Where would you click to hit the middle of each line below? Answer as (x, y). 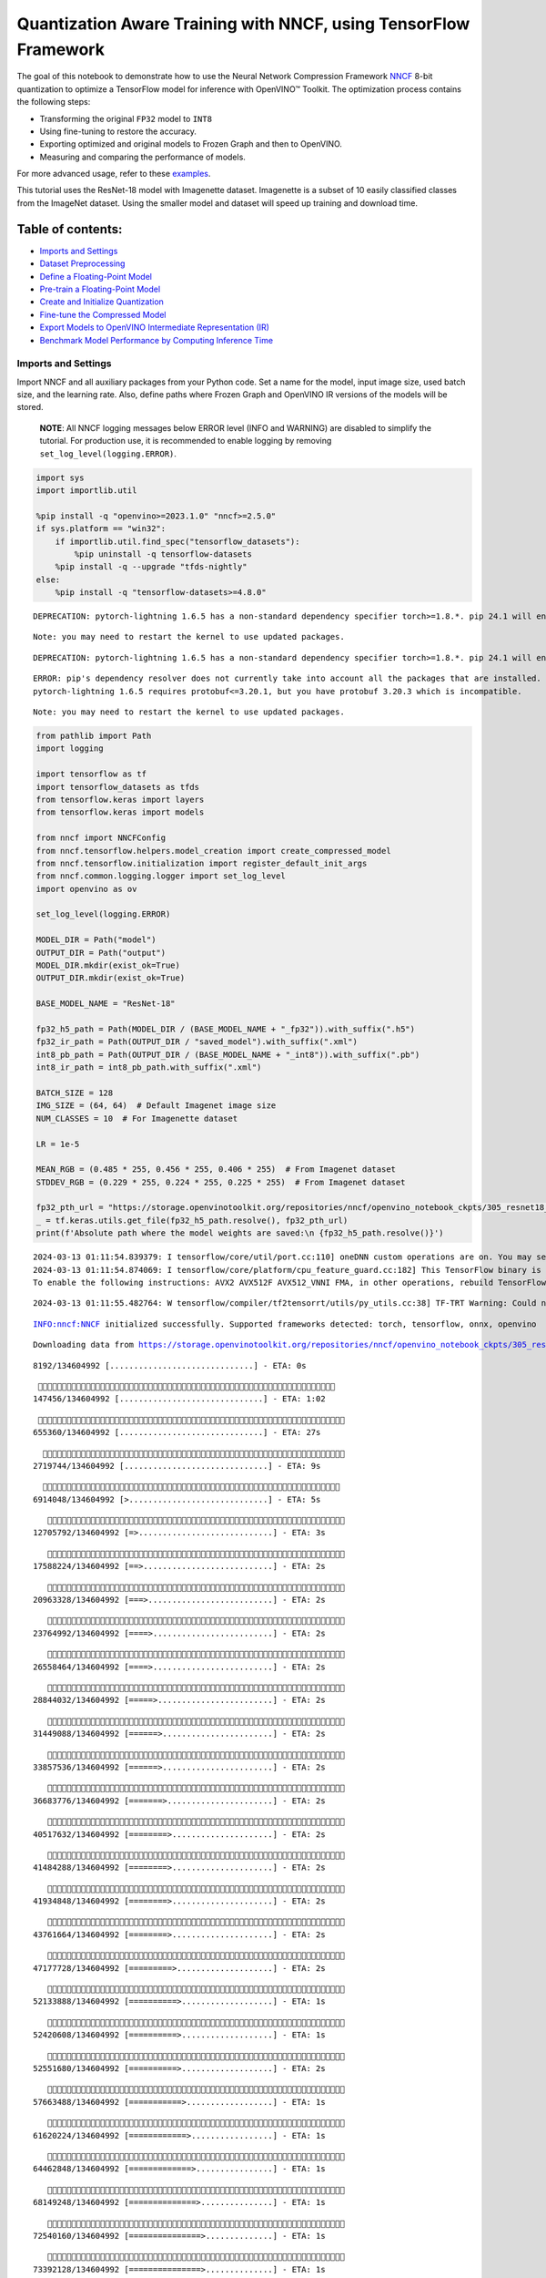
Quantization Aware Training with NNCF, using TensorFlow (243, 24)
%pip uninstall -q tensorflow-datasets (163, 554)
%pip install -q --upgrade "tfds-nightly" (151, 567)
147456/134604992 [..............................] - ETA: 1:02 (180, 1399)
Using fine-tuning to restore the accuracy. (118, 131)
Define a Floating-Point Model (96, 276)
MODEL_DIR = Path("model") (96, 940)
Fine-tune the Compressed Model (103, 314)
